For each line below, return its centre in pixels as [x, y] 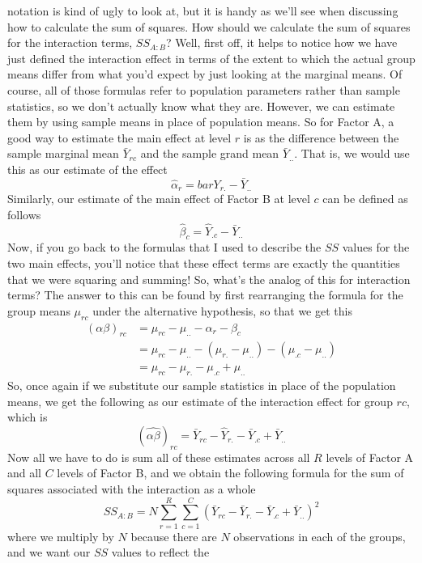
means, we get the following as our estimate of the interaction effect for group [200, 401]
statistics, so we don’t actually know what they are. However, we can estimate [201, 106]
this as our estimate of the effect [87, 169]
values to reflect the [160, 552]
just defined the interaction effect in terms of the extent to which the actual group [211, 58]
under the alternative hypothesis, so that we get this [222, 310]
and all [25, 473]
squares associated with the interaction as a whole [132, 489]
